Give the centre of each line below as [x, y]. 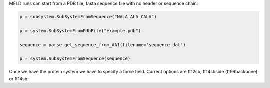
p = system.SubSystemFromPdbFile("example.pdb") [80, 31]
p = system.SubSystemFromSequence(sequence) [75, 59]
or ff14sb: [19, 79]
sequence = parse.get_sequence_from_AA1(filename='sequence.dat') [103, 45]
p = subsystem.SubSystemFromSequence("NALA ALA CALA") [88, 17]
